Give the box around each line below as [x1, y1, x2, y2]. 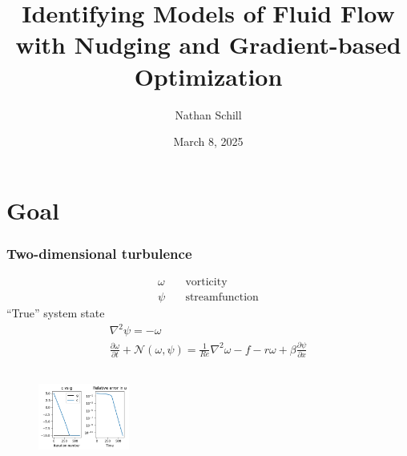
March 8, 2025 [173, 133, 244, 150]
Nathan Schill [175, 106, 242, 123]
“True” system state [6, 305, 105, 321]
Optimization [134, 59, 283, 92]
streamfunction [185, 292, 259, 304]
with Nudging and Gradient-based [15, 28, 401, 61]
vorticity [185, 276, 228, 289]
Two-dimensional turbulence [6, 243, 192, 263]
